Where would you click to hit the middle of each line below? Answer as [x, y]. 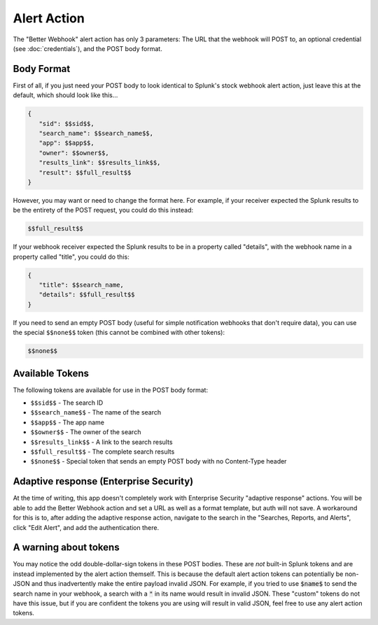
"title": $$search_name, [81, 285]
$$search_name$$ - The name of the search [96, 412]
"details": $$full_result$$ [87, 295]
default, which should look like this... [65, 95]
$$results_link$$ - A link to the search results [101, 442]
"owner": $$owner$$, [74, 153]
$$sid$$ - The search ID [67, 403]
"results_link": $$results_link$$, [100, 163]
